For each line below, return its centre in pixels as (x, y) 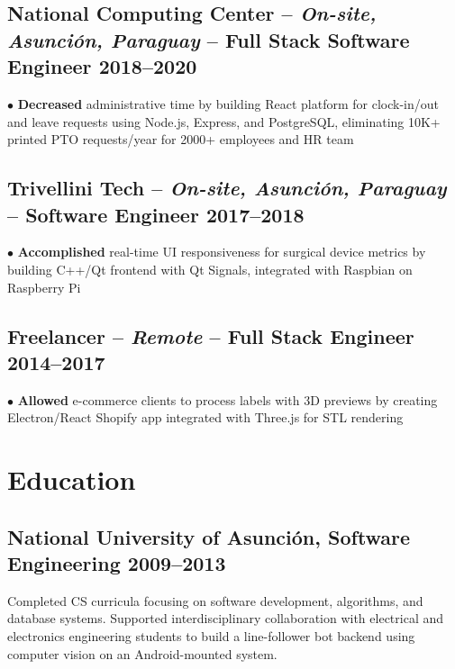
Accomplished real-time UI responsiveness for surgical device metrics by (222, 252)
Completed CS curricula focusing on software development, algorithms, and (215, 600)
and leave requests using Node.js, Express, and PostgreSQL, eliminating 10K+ (224, 121)
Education (72, 479)
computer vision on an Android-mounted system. (142, 653)
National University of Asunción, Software (209, 536)
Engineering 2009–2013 (117, 563)
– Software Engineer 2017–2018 (156, 214)
